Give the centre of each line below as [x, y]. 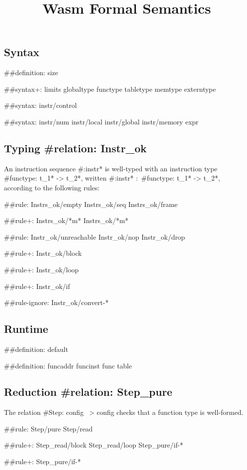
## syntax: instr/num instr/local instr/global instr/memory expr [101, 121]
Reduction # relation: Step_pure [88, 392]
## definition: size [31, 72]
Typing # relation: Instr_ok [75, 148]
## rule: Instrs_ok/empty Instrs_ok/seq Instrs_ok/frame [91, 204]
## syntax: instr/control [40, 105]
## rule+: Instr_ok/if [37, 286]
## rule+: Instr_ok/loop [41, 269]
